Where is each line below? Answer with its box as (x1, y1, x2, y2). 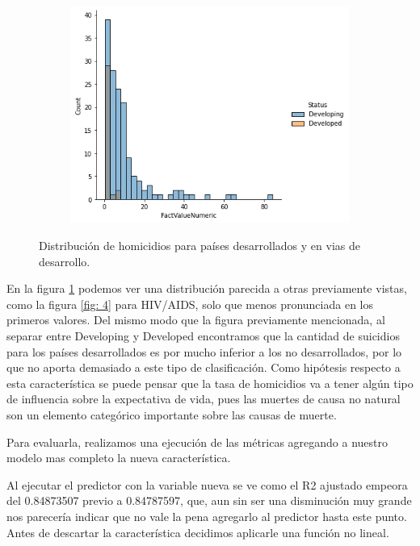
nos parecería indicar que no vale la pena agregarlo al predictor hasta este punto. (6, 507, 407, 524)
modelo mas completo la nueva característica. (6, 449, 231, 466)
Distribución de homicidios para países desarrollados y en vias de (39, 237, 360, 254)
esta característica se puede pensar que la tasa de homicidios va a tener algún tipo (6, 374, 414, 391)
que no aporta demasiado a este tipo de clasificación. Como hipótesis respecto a (6, 359, 401, 376)
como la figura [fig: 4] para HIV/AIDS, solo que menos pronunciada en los (6, 295, 373, 312)
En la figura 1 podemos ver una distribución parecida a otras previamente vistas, (6, 280, 407, 297)
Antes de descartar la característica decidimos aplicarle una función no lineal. (6, 523, 389, 540)
